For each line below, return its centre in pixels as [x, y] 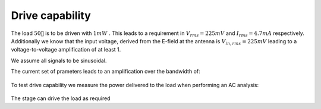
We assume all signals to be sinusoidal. [59, 60]
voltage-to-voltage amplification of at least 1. [66, 50]
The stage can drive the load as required [61, 98]
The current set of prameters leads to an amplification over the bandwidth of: [106, 72]
